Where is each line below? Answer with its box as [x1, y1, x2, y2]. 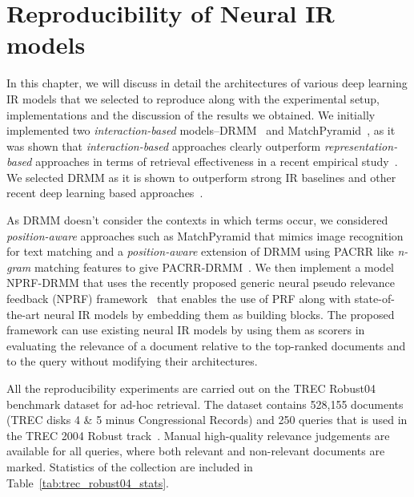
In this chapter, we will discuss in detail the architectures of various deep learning [6, 75, 408, 91]
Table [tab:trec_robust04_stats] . [6, 474, 169, 491]
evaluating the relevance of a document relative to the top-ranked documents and [6, 337, 406, 354]
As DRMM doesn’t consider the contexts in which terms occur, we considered [6, 212, 388, 228]
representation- [324, 137, 398, 154]
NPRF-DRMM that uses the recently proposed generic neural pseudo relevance [6, 274, 395, 291]
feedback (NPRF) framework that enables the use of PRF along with [6, 290, 351, 307]
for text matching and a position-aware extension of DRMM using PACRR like [6, 243, 394, 260]
